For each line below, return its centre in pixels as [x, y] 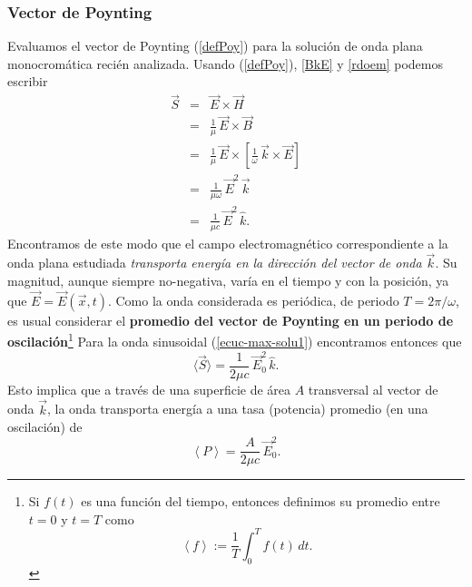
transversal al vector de [373, 389]
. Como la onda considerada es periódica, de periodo [253, 300]
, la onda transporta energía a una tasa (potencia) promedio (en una [238, 409]
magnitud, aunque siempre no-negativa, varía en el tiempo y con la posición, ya [228, 280]
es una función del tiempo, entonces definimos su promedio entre [261, 501]
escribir [28, 81]
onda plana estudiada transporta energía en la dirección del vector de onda [215, 263]
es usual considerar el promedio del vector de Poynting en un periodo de [231, 320]
